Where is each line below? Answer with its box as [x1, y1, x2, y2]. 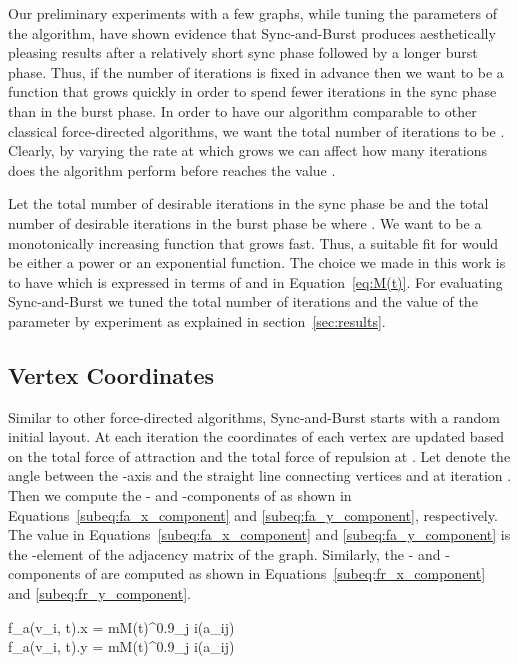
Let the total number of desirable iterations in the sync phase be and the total [8, 193, 489, 214]
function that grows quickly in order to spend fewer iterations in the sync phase [8, 81, 497, 102]
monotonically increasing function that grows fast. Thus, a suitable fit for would [8, 232, 499, 253]
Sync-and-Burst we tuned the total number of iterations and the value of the [8, 291, 478, 312]
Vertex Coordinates [8, 359, 214, 390]
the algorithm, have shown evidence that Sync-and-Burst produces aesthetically [8, 22, 496, 43]
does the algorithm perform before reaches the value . [8, 159, 336, 180]
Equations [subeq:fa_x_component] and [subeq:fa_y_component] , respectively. [8, 504, 498, 525]
